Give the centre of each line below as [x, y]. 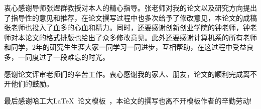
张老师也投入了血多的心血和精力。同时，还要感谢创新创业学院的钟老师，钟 [127, 27]
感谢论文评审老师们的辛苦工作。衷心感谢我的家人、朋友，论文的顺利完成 [123, 74]
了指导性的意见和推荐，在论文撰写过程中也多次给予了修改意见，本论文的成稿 [130, 17]
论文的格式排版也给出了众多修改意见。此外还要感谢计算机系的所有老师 [141, 37]
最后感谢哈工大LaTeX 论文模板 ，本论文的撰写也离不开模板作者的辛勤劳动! [128, 100]
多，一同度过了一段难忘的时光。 [57, 57]
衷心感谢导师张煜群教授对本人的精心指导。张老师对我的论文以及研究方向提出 [130, 8]
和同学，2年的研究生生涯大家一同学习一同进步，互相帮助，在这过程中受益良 [129, 47]
